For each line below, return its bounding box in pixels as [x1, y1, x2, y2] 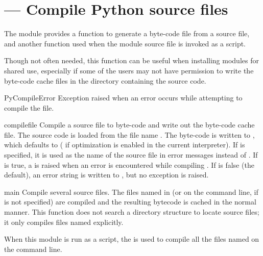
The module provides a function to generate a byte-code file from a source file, [4, 28, 250, 39]
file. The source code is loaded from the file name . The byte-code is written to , [4, 129, 255, 140]
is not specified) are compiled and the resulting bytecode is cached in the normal [4, 196, 256, 207]
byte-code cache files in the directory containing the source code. [4, 75, 206, 86]
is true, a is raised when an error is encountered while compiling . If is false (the [4, 159, 254, 170]
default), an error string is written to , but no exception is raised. [4, 169, 209, 180]
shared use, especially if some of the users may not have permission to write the [4, 65, 254, 75]
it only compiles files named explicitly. [4, 216, 124, 227]
